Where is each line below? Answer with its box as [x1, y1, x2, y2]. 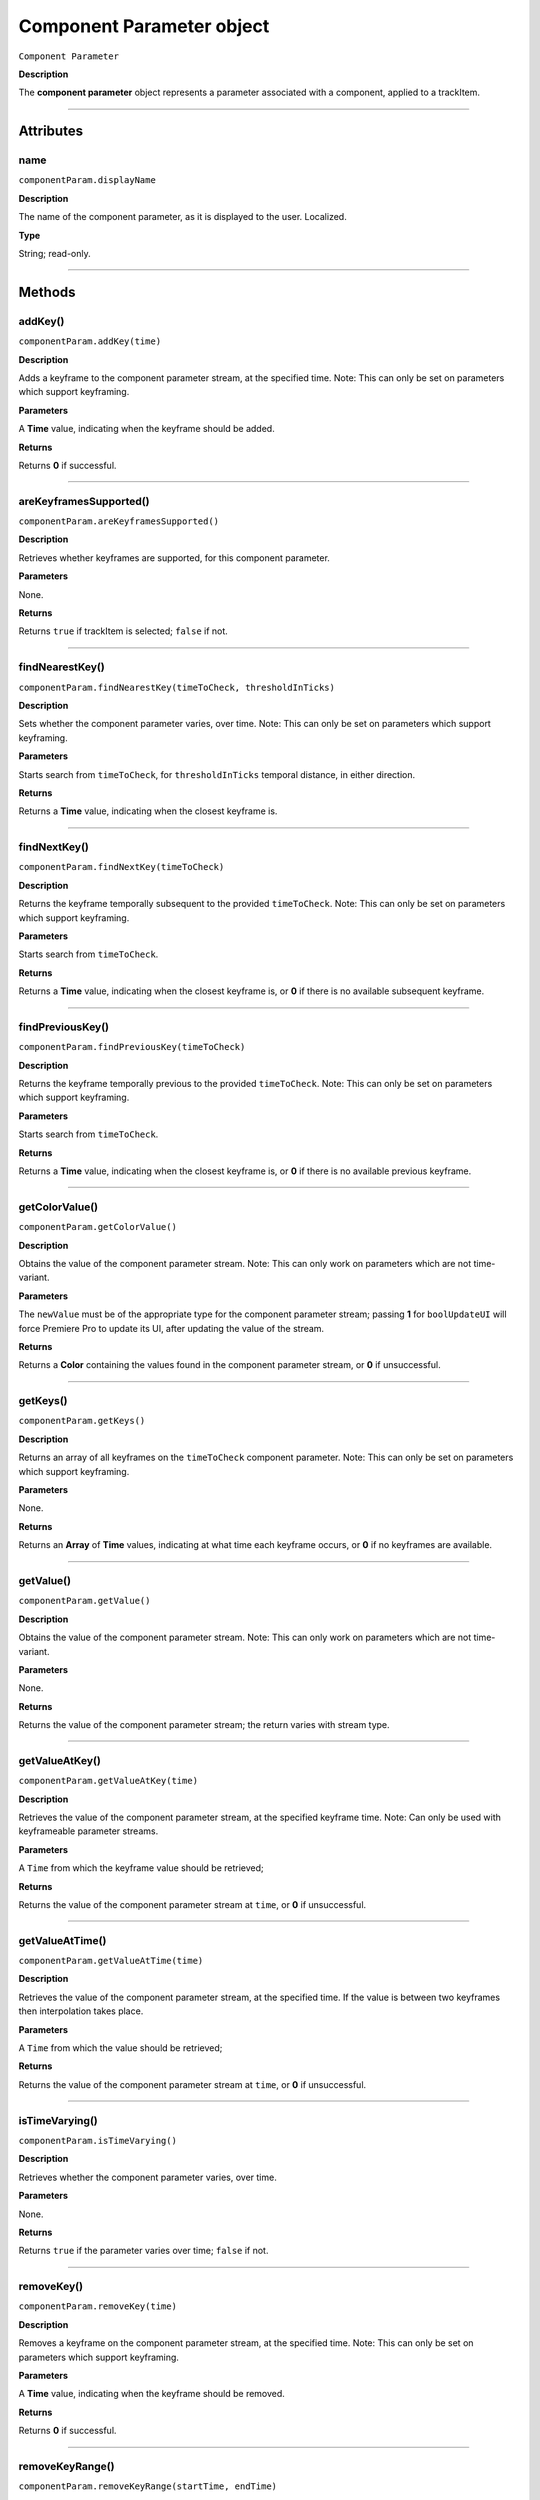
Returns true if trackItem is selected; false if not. [18, 625, 229, 637]
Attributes [18, 123, 84, 140]
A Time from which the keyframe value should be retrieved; [18, 1862, 264, 1874]
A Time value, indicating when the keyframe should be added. [18, 423, 275, 435]
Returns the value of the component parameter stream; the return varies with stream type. [18, 1719, 390, 1731]
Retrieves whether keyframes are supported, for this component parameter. [18, 551, 330, 564]
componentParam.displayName [18, 175, 157, 186]
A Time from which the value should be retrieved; [18, 2042, 223, 2054]
